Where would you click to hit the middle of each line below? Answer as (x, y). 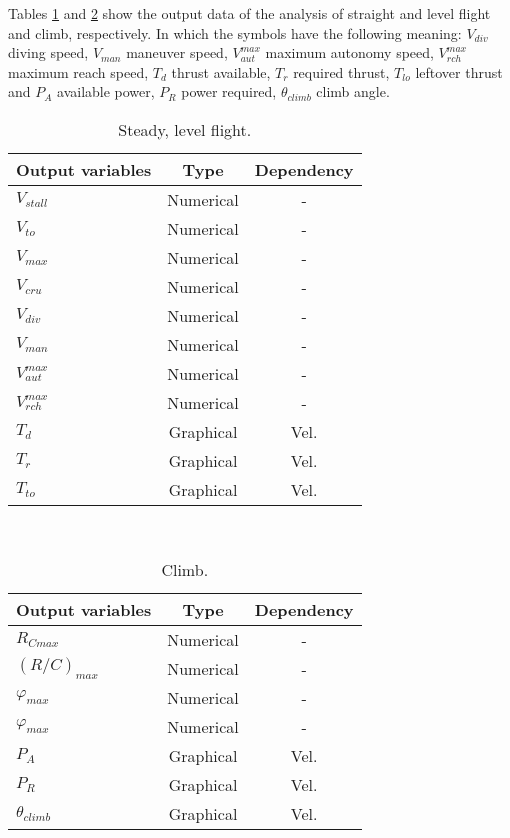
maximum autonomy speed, (349, 52)
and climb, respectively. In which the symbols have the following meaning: (235, 32)
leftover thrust (459, 71)
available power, (106, 91)
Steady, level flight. (185, 129)
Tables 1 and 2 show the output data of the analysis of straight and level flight (249, 13)
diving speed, (48, 52)
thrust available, (221, 71)
